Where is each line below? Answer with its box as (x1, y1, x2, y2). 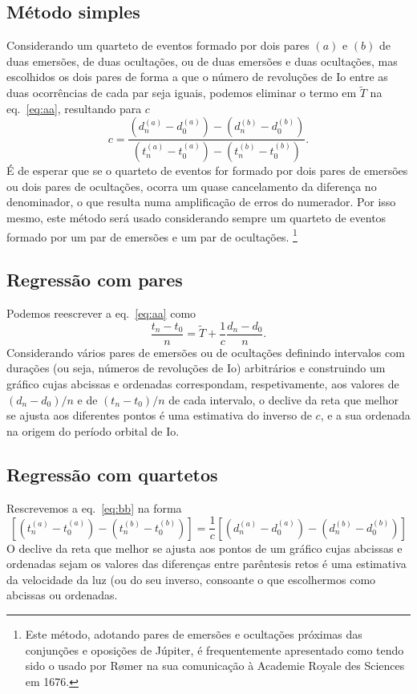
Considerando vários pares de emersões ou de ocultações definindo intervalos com (6, 343, 405, 360)
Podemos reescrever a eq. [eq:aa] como (6, 305, 196, 322)
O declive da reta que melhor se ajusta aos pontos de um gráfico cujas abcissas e (6, 539, 403, 556)
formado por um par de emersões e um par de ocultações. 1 (6, 225, 298, 245)
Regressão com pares (6, 267, 183, 292)
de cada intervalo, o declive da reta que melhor (168, 391, 399, 408)
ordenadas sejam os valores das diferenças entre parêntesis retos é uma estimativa (6, 555, 407, 572)
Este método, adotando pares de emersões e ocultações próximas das (25, 625, 362, 642)
